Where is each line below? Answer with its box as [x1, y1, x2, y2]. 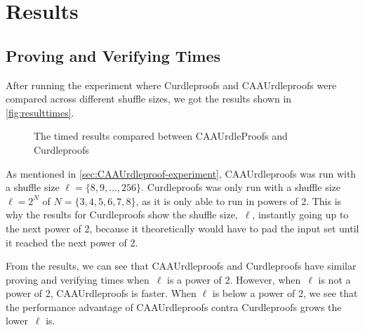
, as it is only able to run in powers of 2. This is [135, 193, 342, 208]
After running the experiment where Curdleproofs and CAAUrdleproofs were [6, 77, 337, 92]
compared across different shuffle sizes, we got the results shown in [6, 91, 292, 106]
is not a [318, 272, 351, 286]
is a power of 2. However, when [167, 272, 301, 286]
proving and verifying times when [6, 272, 150, 286]
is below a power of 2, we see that [212, 286, 358, 301]
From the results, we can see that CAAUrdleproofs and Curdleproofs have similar [6, 258, 357, 273]
